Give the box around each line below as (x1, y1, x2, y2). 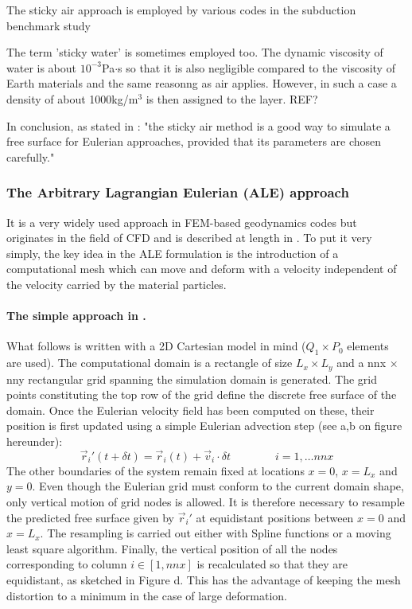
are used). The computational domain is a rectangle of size (6, 354, 293, 371)
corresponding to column (6, 556, 127, 572)
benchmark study (6, 17, 91, 33)
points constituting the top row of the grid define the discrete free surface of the (6, 386, 397, 403)
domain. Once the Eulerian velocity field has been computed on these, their (6, 401, 375, 418)
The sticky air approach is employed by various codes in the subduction (6, 2, 356, 18)
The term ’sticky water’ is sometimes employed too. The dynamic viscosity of (6, 44, 383, 61)
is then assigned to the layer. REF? (146, 90, 318, 107)
